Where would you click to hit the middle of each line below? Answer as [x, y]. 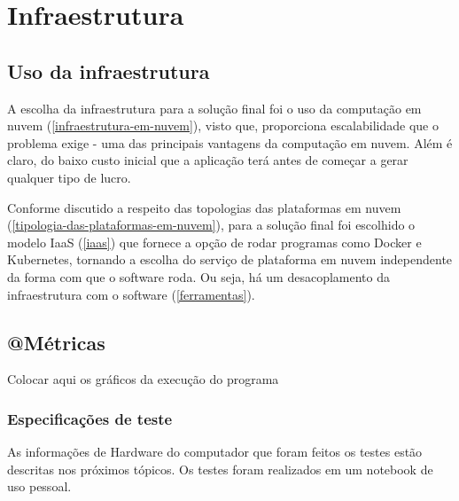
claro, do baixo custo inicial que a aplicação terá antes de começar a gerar [208, 160]
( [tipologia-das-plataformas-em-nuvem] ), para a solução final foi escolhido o [211, 225]
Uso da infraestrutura [109, 70]
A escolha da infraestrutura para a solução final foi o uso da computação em [214, 108]
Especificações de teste [90, 418]
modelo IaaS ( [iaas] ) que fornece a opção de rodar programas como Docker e [214, 242]
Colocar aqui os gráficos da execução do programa [143, 379]
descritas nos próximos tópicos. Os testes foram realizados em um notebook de [220, 469]
